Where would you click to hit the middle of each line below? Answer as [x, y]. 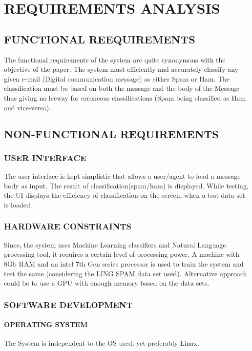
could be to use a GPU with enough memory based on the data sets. [107, 283]
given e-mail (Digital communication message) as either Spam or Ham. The [117, 78]
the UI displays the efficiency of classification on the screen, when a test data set [125, 195]
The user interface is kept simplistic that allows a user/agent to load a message [122, 176]
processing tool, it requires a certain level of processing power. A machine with [122, 254]
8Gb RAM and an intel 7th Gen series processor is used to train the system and [124, 263]
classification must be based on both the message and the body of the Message [122, 88]
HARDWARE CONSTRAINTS [68, 226]
